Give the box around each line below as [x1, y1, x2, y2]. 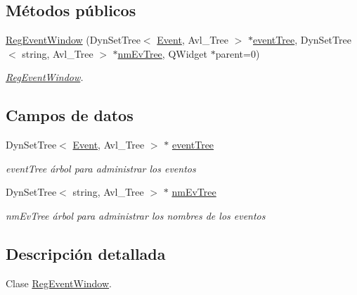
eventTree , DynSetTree [253, 32, 351, 47]
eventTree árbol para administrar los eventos [6, 161, 196, 175]
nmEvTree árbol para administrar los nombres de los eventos [6, 208, 266, 222]
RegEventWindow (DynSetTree [6, 32, 141, 47]
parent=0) [215, 46, 260, 61]
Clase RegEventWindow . [6, 275, 112, 290]
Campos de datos [6, 104, 134, 126]
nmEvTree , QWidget [117, 46, 208, 61]
